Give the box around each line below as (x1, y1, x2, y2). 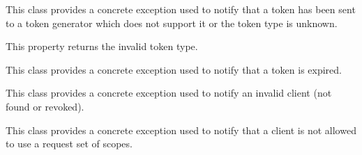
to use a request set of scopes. (6, 136, 133, 151)
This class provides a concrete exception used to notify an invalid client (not (6, 85, 332, 100)
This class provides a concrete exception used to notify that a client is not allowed (6, 122, 356, 137)
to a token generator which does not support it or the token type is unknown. (6, 15, 338, 30)
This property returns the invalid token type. (6, 39, 198, 54)
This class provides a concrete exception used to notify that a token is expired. (6, 62, 342, 76)
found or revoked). (6, 99, 84, 113)
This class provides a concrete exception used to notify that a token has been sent (6, 2, 356, 16)
